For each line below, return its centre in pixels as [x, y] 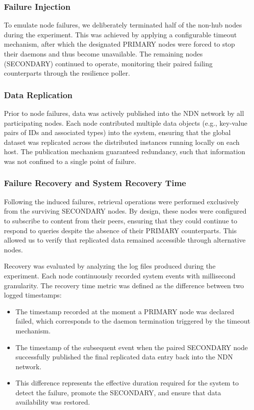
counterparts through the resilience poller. [67, 73]
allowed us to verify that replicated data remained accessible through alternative [125, 240]
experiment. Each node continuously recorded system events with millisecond [120, 275]
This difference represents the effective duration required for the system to [127, 383]
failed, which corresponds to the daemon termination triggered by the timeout [133, 321]
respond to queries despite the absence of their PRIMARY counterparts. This [120, 230]
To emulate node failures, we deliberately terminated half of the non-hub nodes [123, 25]
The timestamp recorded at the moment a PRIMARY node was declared [125, 311]
